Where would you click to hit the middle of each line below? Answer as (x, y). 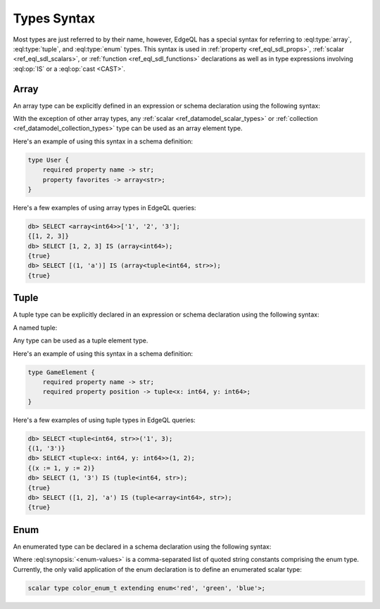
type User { (49, 160)
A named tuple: (35, 328)
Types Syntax (54, 18)
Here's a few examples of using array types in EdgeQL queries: (104, 207)
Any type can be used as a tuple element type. (81, 340)
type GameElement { (61, 372)
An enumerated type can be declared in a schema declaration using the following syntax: (142, 546)
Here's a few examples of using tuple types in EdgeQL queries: (104, 420)
